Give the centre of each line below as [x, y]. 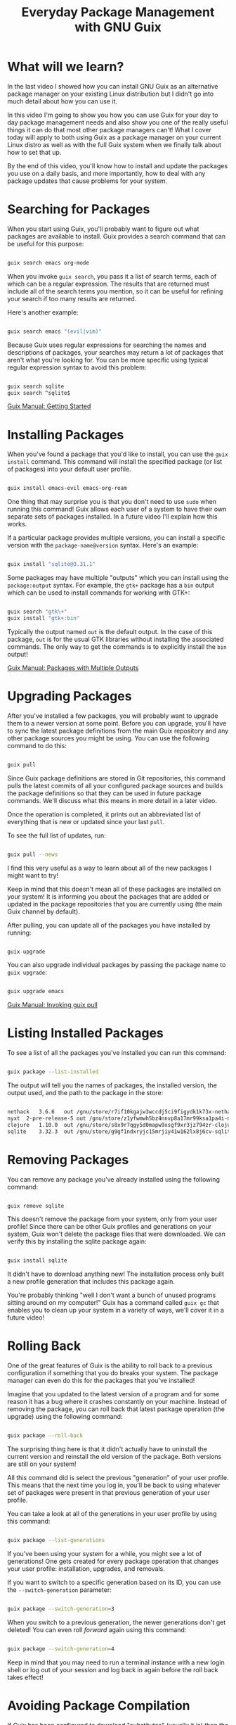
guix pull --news [33, 854]
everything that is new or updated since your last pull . [86, 821]
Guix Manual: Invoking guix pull [53, 1005]
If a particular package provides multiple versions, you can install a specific [116, 538]
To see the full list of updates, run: [57, 835]
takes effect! [25, 1677]
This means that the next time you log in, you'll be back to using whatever [114, 1485]
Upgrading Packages [70, 696]
